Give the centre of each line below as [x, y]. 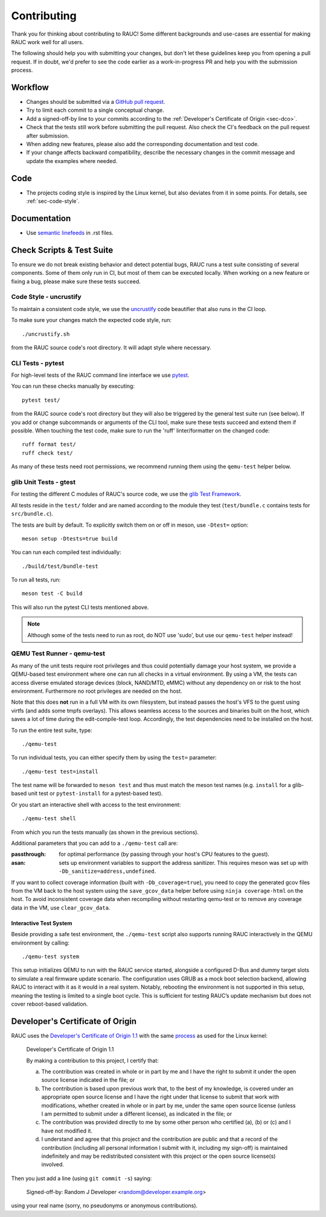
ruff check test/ [47, 453]
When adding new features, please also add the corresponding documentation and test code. [142, 144]
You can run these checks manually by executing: [73, 386]
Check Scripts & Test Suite [62, 250]
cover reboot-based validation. [50, 1004]
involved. [53, 1164]
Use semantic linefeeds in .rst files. [70, 233]
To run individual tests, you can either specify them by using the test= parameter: [114, 757]
